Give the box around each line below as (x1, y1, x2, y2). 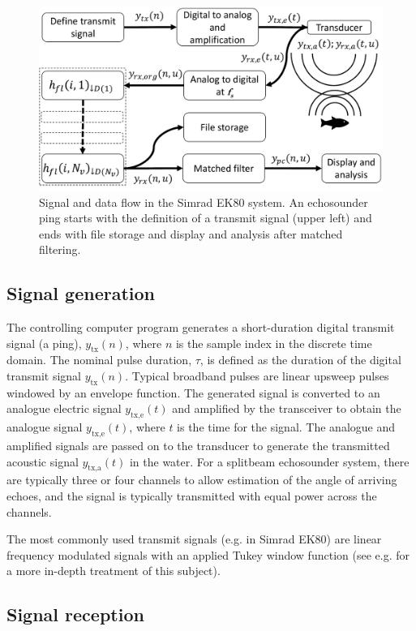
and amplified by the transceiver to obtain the (172, 400, 401, 417)
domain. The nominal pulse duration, (6, 351, 192, 368)
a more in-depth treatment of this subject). (6, 562, 221, 579)
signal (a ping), (6, 334, 82, 351)
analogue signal (6, 419, 83, 436)
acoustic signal (6, 453, 79, 470)
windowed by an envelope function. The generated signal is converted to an (6, 384, 380, 401)
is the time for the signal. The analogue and (177, 419, 396, 436)
